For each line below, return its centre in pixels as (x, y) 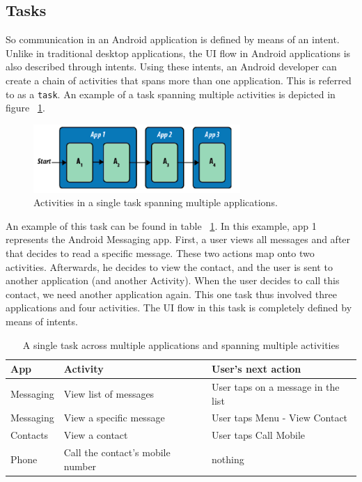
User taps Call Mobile (259, 435)
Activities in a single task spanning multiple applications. (156, 202)
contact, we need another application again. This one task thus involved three (171, 294)
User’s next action (257, 369)
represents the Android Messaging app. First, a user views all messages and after (178, 239)
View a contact (96, 435)
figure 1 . (25, 108)
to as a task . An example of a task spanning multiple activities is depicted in (171, 94)
